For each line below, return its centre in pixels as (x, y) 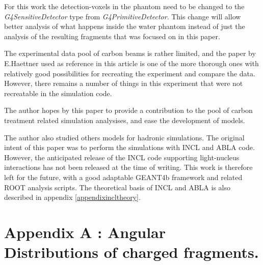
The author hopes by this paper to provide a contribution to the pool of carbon (128, 110)
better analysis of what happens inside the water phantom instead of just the (125, 26)
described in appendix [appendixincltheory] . (72, 197)
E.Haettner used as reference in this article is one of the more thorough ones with (131, 63)
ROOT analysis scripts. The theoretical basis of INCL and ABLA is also (117, 187)
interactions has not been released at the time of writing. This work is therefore (128, 167)
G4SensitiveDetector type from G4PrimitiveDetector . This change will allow (123, 16)
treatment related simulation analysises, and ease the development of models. (125, 120)
